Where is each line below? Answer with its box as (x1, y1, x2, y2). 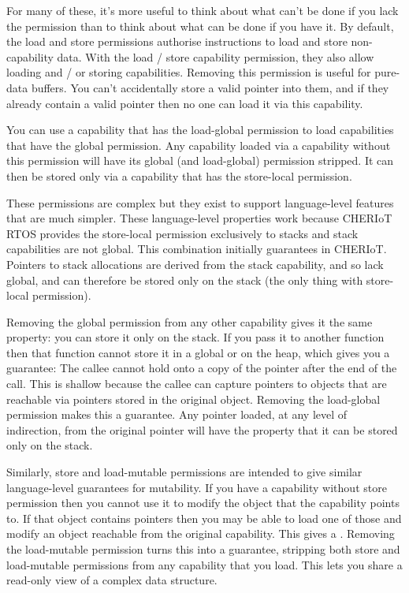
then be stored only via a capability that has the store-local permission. (6, 167, 352, 184)
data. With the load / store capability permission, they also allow (57, 48, 374, 65)
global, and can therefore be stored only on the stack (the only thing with (6, 271, 363, 288)
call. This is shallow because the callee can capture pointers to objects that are (6, 375, 387, 392)
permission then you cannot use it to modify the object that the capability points (6, 494, 400, 511)
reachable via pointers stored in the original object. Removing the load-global (6, 390, 381, 407)
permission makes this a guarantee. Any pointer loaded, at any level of (6, 406, 348, 423)
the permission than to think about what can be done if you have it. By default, (6, 17, 394, 34)
